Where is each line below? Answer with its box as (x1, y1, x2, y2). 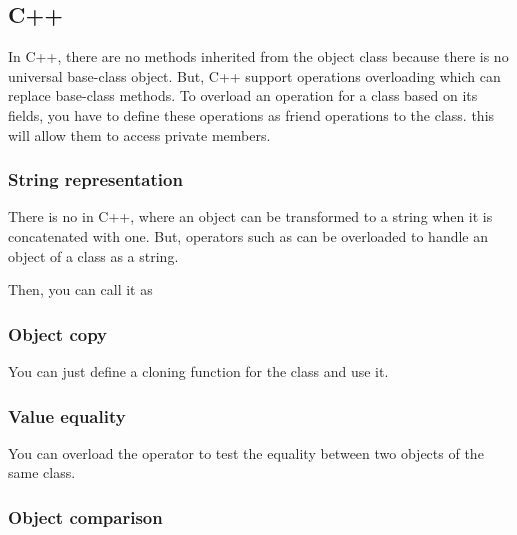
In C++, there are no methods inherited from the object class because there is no (8, 46, 509, 67)
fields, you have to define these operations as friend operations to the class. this (8, 104, 495, 125)
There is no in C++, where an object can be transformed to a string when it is (8, 206, 493, 227)
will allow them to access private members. (8, 124, 271, 145)
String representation (8, 167, 183, 192)
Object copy (8, 321, 108, 346)
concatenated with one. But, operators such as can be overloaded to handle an (8, 225, 489, 246)
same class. (8, 462, 76, 483)
